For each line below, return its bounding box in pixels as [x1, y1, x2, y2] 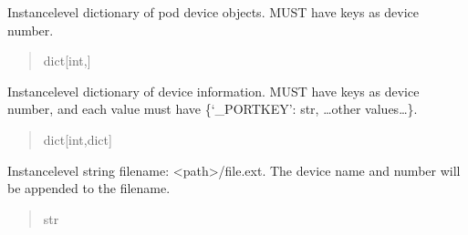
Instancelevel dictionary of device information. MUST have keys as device [7, 81, 420, 100]
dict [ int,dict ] [43, 129, 112, 148]
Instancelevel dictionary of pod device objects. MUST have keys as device [7, 3, 420, 21]
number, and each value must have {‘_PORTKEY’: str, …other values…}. [7, 99, 418, 118]
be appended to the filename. [7, 179, 171, 198]
